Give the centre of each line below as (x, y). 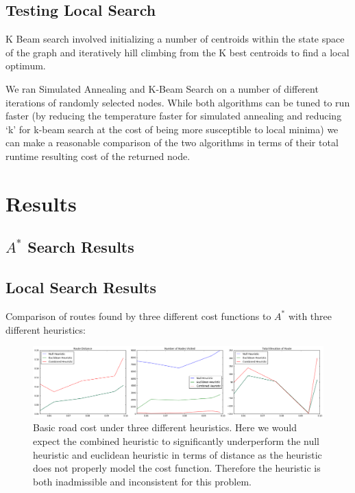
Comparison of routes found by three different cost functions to (138, 316)
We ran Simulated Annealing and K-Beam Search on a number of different (162, 88)
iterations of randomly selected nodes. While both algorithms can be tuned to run (178, 102)
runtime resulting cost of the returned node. (98, 156)
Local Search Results (81, 287)
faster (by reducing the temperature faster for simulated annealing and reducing (174, 116)
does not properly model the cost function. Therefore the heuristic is (177, 468)
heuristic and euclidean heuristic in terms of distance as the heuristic (177, 454)
